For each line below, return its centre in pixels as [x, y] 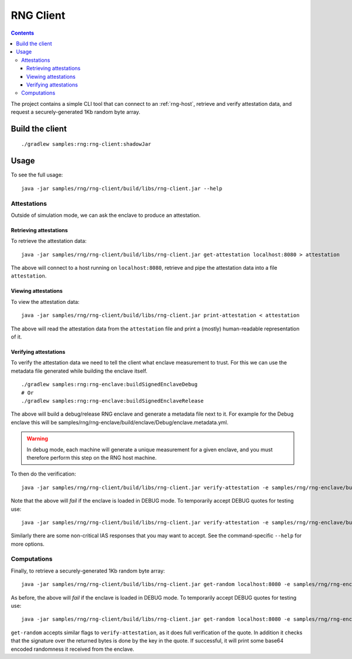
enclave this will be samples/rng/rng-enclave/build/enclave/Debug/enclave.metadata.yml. [120, 422]
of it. [16, 337]
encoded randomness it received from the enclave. [72, 649]
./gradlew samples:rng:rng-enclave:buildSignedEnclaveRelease [113, 401]
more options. [28, 544]
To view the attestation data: [45, 302]
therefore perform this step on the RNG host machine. [92, 457]
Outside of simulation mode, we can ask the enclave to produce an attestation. [106, 215]
